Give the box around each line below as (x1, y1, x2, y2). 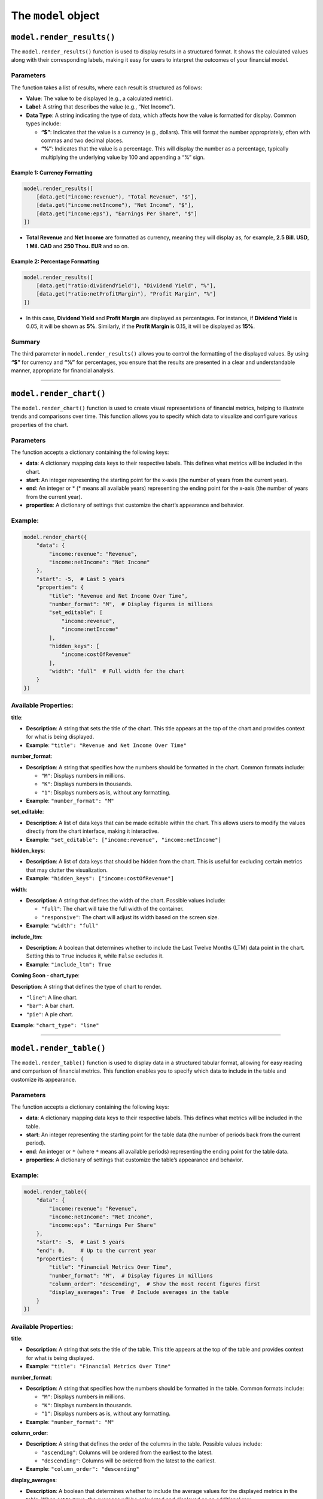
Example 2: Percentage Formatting (11, 258, 99, 265)
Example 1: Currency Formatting (11, 168, 93, 176)
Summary (11, 338, 41, 346)
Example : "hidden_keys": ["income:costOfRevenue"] (26, 875, 175, 882)
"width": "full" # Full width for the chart (48, 668, 185, 675)
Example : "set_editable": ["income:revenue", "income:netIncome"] (26, 836, 221, 843)
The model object (11, 9, 100, 22)
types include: (26, 120, 61, 127)
